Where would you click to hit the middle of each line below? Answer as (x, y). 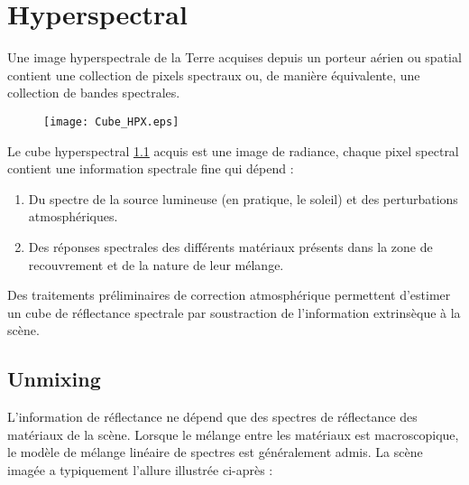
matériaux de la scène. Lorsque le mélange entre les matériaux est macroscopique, (233, 434)
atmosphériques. (73, 216)
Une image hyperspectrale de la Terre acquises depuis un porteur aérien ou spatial (234, 57)
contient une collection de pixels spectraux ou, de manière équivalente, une (214, 75)
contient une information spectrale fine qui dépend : (151, 168)
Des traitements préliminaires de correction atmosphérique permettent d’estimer (229, 295)
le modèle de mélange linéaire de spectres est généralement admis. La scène (215, 452)
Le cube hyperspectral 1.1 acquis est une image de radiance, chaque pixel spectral (233, 150)
